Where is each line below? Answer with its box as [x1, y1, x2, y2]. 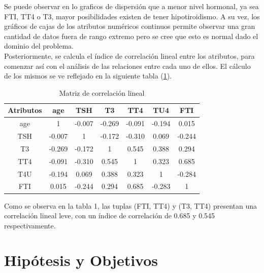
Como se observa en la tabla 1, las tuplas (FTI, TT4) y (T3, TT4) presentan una [4, 200, 257, 211]
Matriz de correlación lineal [59, 87, 145, 98]
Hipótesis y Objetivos [4, 250, 158, 270]
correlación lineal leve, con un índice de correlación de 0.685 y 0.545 [4, 210, 215, 221]
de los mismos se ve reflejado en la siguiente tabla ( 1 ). [4, 70, 172, 81]
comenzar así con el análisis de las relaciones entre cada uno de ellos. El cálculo [4, 60, 251, 71]
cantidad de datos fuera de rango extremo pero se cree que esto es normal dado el [4, 30, 258, 41]
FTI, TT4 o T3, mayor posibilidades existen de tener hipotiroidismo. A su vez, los [4, 11, 260, 21]
